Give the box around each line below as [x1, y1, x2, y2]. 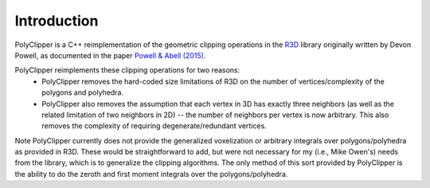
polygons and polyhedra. [41, 88, 123, 97]
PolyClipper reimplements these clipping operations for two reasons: [14, 65, 240, 75]
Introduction [14, 12, 99, 29]
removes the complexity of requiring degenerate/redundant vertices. [41, 121, 267, 131]
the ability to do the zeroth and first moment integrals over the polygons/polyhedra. [14, 169, 288, 178]
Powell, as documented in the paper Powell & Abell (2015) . [14, 50, 206, 60]
